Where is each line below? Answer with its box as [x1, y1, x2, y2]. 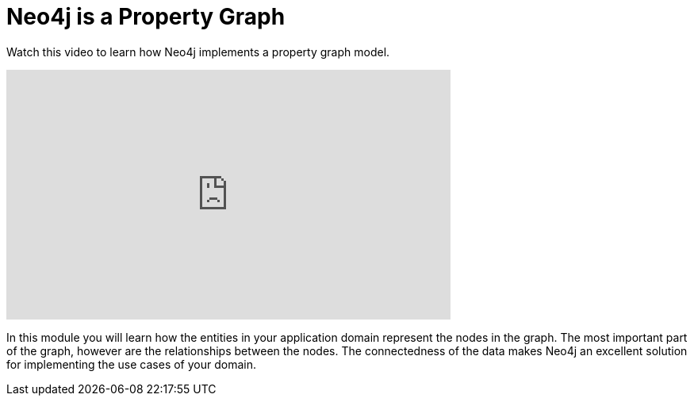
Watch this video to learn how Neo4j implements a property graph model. [6, 44, 390, 59]
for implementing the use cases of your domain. [6, 357, 256, 371]
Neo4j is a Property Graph [6, 3, 286, 30]
